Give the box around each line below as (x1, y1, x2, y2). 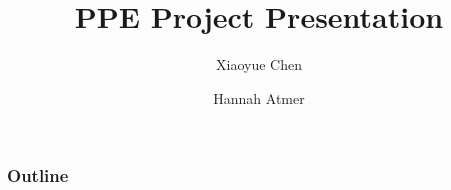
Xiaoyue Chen (216, 54, 302, 75)
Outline (7, 163, 69, 188)
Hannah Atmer (213, 87, 305, 108)
